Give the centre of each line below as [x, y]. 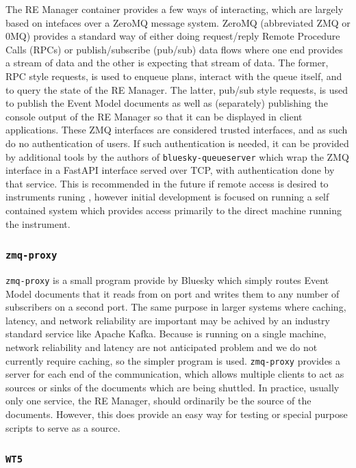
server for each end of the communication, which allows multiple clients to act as [175, 374]
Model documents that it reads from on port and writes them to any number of [173, 293]
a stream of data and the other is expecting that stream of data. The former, [167, 63]
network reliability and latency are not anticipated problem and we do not [162, 347]
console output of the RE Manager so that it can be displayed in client [154, 116]
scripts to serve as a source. [63, 427]
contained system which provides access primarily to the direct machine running [174, 210]
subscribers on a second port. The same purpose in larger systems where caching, [176, 307]
